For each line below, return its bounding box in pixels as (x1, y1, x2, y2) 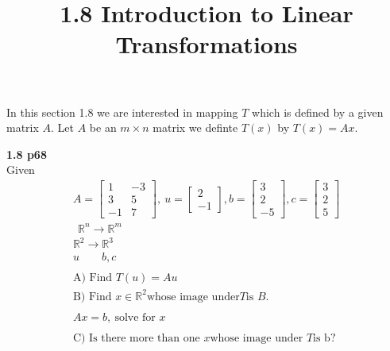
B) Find (72, 291, 112, 303)
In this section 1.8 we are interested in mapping (6, 103, 238, 120)
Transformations (115, 28, 298, 60)
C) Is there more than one (72, 332, 200, 344)
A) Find (72, 272, 113, 284)
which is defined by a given (252, 103, 384, 120)
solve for (114, 311, 156, 323)
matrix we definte (153, 119, 238, 136)
